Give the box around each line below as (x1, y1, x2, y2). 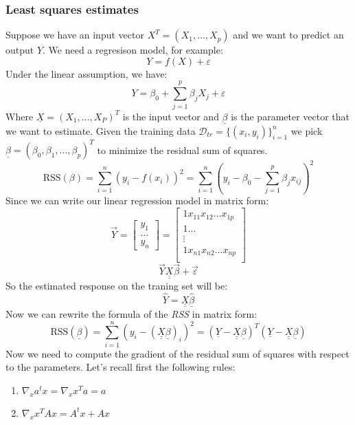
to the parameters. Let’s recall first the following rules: (5, 360, 236, 374)
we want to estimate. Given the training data (5, 123, 196, 138)
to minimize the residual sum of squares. (97, 142, 268, 157)
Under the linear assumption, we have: (5, 66, 168, 80)
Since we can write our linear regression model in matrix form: (5, 193, 269, 208)
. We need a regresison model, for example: (43, 43, 223, 57)
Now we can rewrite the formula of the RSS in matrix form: (5, 307, 257, 321)
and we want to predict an (233, 28, 344, 42)
